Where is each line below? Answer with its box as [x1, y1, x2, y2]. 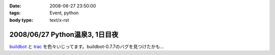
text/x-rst [49, 17, 69, 23]
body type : [9, 17, 33, 23]
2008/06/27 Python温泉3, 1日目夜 [9, 30, 119, 39]
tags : [9, 10, 21, 16]
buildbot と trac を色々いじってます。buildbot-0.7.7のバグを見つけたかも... [9, 43, 164, 49]
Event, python [49, 10, 79, 16]
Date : [9, 3, 21, 9]
